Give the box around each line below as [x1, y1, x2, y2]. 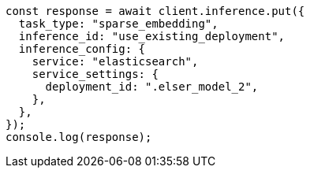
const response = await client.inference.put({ [6, 5, 305, 17]
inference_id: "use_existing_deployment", [18, 30, 286, 43]
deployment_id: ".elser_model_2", [45, 80, 259, 93]
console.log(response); [6, 131, 152, 143]
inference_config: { [18, 43, 146, 55]
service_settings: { [32, 68, 159, 80]
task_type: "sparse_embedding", [18, 17, 218, 30]
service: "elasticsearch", [32, 55, 199, 68]
